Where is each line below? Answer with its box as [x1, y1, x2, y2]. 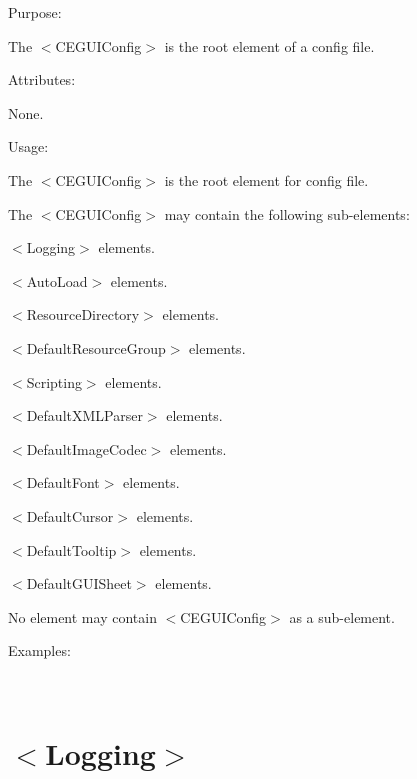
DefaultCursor [26, 505, 114, 526]
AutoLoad [26, 270, 88, 291]
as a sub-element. [289, 606, 395, 627]
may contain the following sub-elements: [164, 203, 410, 224]
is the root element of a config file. [164, 35, 375, 56]
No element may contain [8, 606, 157, 627]
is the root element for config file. [164, 169, 369, 190]
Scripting [26, 371, 82, 392]
